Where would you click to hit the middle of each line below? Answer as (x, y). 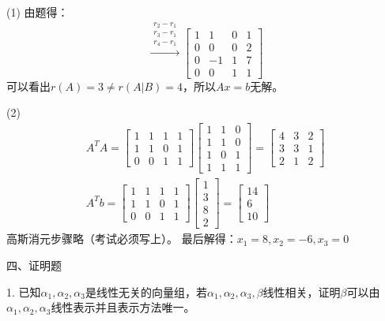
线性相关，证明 (302, 291)
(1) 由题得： (38, 12)
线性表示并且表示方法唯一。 (123, 307)
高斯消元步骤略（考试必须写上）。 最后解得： (122, 239)
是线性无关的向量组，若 (146, 291)
